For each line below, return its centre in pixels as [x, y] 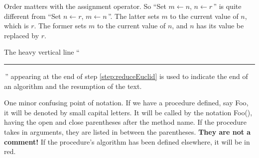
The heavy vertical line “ [42, 52]
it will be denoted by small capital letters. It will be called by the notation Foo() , [128, 112]
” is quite [227, 6]
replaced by [22, 35]
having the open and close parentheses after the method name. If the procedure [125, 122]
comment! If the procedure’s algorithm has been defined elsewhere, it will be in [127, 141]
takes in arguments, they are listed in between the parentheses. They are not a [128, 131]
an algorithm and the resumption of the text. [73, 86]
